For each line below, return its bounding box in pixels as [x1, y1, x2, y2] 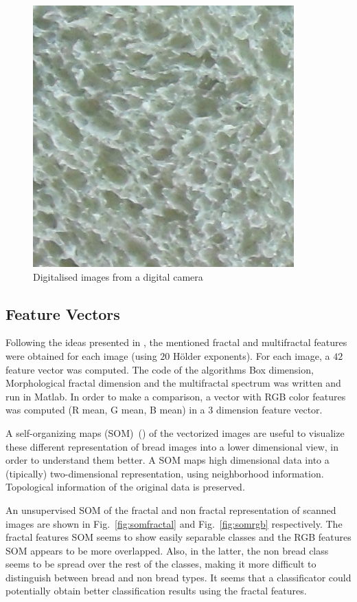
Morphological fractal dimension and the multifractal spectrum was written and [5, 376, 341, 390]
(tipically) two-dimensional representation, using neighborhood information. [5, 466, 324, 480]
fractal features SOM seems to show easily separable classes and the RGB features [5, 530, 352, 544]
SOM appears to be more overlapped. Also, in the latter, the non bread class [5, 543, 329, 557]
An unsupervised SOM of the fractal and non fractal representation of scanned [5, 502, 336, 517]
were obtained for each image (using [5, 348, 157, 363]
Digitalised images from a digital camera [33, 269, 203, 283]
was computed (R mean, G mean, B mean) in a [5, 402, 205, 417]
